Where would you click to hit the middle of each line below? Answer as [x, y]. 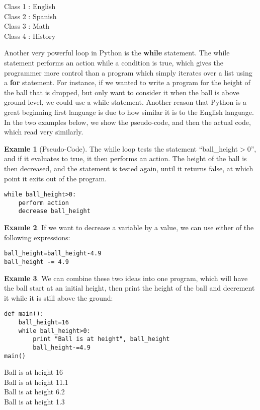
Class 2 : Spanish [30, 16]
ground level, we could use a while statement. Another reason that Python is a [125, 102]
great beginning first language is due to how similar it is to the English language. [129, 112]
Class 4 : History [30, 36]
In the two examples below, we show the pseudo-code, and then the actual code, [127, 122]
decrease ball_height [54, 211]
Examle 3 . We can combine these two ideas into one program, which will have [126, 278]
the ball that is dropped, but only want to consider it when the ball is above [122, 92]
